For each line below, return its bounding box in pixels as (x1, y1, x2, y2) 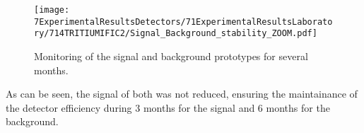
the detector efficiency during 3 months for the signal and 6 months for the (6, 100, 330, 115)
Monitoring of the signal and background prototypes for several (34, 48, 308, 63)
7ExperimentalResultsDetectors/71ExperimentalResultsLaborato (34, 16, 333, 27)
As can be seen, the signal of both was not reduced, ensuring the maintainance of (6, 86, 358, 101)
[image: (34, 5, 70, 15)
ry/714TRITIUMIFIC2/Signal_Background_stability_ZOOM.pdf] (34, 28, 317, 39)
